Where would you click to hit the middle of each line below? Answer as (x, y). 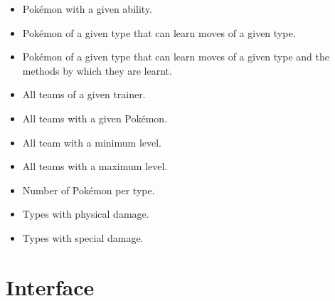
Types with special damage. (83, 237)
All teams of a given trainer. (84, 94)
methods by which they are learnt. (97, 70)
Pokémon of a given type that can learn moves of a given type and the (176, 57)
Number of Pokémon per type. (89, 190)
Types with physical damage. (86, 214)
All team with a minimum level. (92, 142)
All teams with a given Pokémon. (95, 118)
